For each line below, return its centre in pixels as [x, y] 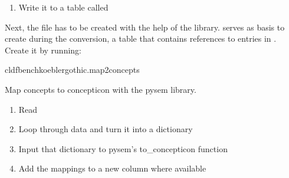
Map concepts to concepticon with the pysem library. [101, 89]
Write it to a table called [63, 7]
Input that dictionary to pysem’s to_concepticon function [123, 148]
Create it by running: [43, 50]
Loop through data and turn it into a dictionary [106, 129]
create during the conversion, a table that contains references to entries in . [141, 38]
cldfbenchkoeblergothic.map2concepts [72, 70]
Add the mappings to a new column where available [112, 168]
